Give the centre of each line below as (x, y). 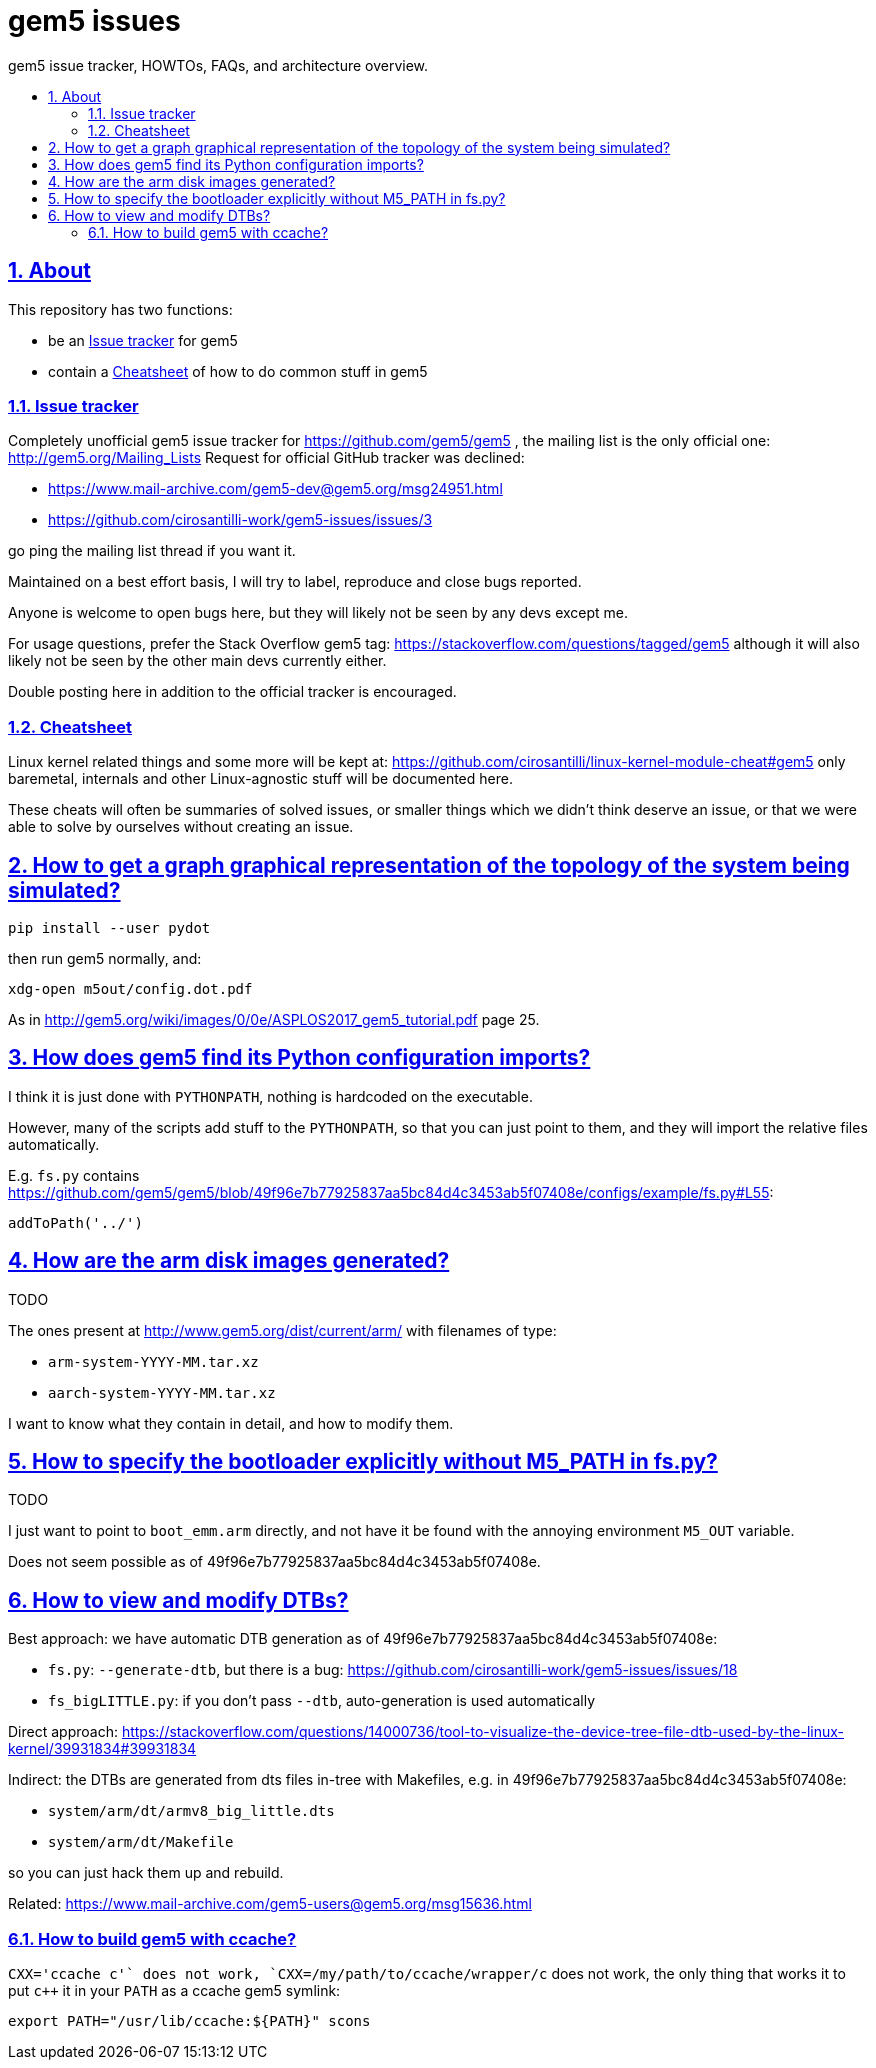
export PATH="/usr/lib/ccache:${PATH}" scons (189, 2021)
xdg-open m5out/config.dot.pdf (130, 988)
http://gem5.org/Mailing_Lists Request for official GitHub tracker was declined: (266, 458)
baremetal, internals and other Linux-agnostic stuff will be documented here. (260, 779)
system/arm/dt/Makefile (141, 1842)
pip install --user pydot (109, 927)
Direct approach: (63, 1732)
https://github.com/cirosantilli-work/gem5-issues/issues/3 (240, 520)
